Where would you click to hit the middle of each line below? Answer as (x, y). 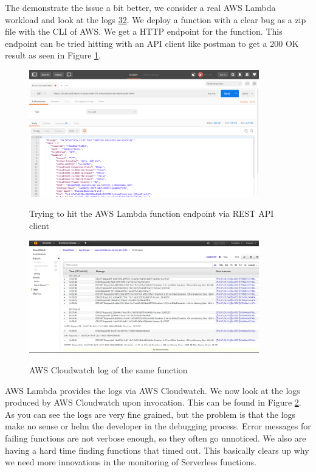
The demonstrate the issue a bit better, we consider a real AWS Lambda (140, 7)
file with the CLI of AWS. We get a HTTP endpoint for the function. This (144, 31)
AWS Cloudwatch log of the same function (108, 370)
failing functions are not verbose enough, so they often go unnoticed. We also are (156, 438)
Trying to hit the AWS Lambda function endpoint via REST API (152, 213)
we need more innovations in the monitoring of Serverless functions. (131, 462)
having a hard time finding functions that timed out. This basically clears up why (157, 450)
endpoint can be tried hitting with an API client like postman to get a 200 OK (152, 43)
